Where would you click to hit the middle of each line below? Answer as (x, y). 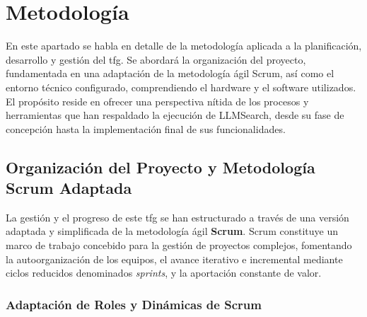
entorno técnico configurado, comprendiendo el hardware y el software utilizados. (181, 87)
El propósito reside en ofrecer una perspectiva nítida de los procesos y (157, 101)
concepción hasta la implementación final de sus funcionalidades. (146, 128)
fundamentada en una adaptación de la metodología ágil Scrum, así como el (170, 73)
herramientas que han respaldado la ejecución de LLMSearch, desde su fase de (175, 115)
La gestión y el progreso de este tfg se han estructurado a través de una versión (177, 217)
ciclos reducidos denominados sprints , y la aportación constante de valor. (164, 273)
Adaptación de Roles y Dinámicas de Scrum (134, 304)
